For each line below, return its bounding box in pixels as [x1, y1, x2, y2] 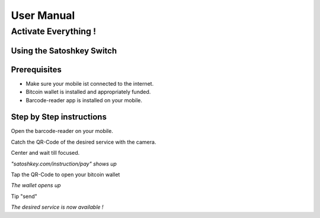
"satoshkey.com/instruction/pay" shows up [11, 160, 117, 167]
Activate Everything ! [11, 26, 96, 37]
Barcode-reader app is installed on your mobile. [25, 96, 142, 103]
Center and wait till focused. [11, 149, 80, 157]
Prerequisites [11, 64, 62, 74]
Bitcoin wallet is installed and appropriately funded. [25, 89, 151, 96]
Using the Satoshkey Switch [11, 45, 117, 56]
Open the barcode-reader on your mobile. [11, 128, 114, 135]
